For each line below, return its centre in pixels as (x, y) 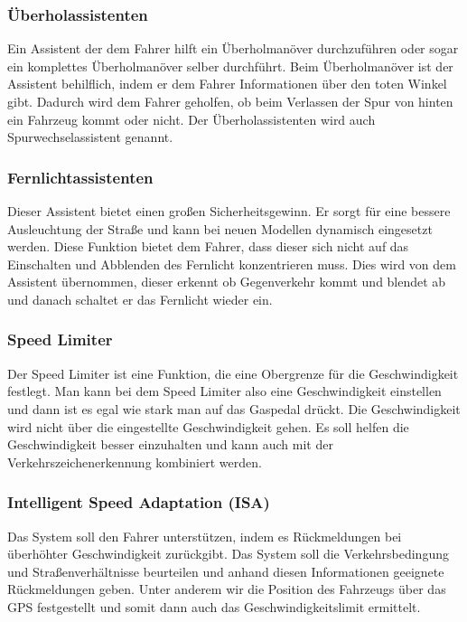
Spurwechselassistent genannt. (90, 137)
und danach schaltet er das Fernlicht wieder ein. (140, 299)
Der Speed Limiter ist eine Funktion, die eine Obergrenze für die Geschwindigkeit (233, 373)
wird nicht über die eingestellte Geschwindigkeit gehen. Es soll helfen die (208, 426)
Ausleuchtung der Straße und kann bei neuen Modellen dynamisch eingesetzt (220, 228)
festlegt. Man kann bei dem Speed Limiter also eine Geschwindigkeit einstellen (224, 391)
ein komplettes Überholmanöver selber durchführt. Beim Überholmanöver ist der (230, 66)
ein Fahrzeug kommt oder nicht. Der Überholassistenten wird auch (191, 119)
